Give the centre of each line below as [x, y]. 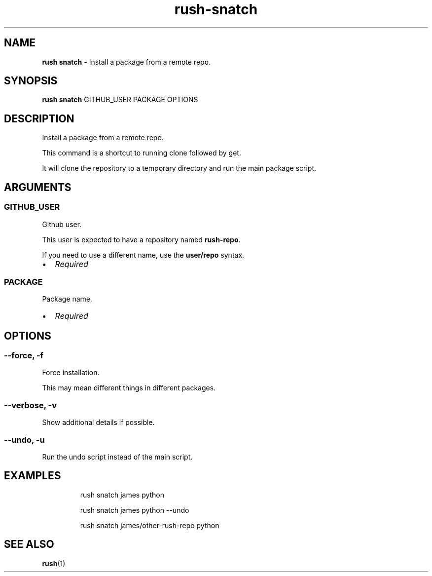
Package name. [67, 299]
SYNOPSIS [31, 81]
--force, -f [24, 356]
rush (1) [54, 563]
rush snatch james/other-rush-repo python [150, 525]
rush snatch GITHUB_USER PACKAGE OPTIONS [120, 100]
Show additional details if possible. [98, 422]
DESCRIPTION [39, 118]
